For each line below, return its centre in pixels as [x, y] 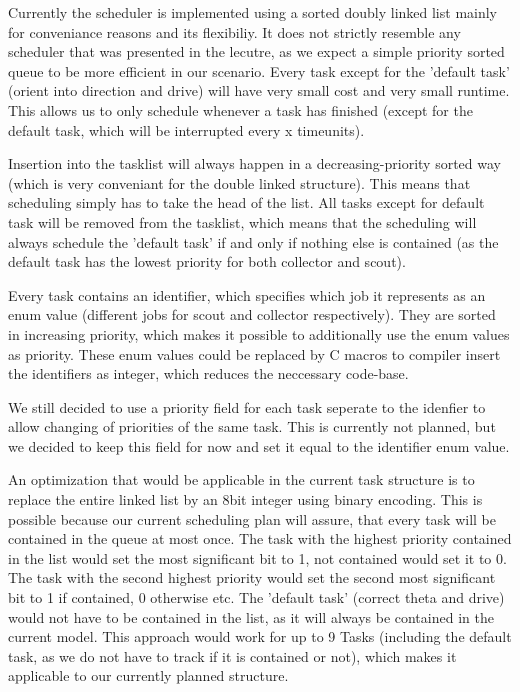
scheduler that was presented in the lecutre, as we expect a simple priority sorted [256, 51]
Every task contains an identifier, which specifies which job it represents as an [247, 294]
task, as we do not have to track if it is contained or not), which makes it [232, 655]
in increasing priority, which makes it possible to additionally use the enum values [259, 333]
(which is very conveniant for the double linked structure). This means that [239, 182]
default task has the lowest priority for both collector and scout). [207, 261]
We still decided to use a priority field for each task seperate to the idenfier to [247, 406]
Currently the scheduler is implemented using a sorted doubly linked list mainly [253, 12]
